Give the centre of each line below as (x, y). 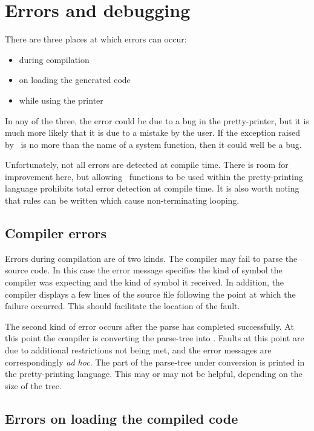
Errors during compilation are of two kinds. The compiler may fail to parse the (151, 258)
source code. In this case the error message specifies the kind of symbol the (144, 270)
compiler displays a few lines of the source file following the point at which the (150, 294)
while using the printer (61, 100)
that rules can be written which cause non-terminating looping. (122, 200)
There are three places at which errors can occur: (96, 39)
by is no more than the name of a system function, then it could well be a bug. (153, 144)
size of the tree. (33, 385)
